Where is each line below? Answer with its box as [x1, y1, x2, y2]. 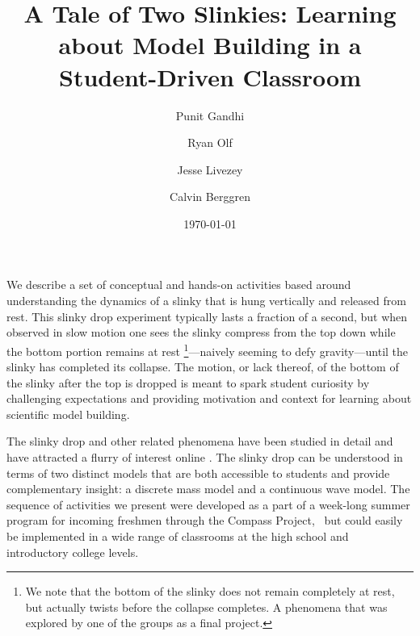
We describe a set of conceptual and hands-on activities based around [6, 276, 351, 293]
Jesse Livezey [177, 161, 243, 178]
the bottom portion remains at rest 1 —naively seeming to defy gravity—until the [6, 340, 409, 359]
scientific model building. [6, 405, 130, 422]
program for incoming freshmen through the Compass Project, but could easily [6, 512, 403, 529]
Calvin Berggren [170, 188, 250, 205]
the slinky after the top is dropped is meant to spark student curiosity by [6, 374, 370, 391]
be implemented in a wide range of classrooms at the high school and [6, 528, 349, 545]
